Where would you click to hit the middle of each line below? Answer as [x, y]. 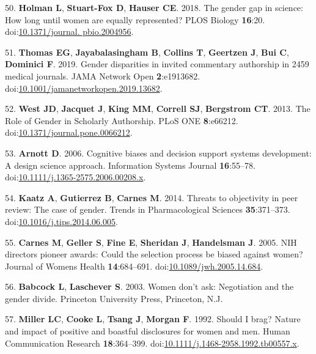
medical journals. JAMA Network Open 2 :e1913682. [103, 76]
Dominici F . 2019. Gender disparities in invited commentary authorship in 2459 [157, 64]
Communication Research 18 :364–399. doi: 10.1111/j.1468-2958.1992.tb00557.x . [152, 343]
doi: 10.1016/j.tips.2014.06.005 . [61, 221]
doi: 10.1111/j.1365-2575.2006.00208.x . [75, 177]
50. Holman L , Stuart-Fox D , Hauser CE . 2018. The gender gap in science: [154, 7]
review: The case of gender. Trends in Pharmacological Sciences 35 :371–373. [148, 209]
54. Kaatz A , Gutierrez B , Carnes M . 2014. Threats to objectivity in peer [152, 197]
